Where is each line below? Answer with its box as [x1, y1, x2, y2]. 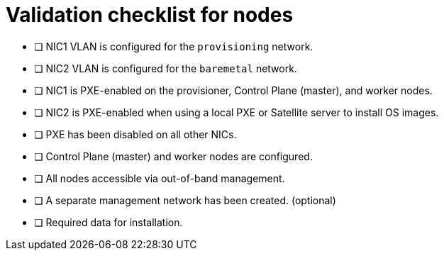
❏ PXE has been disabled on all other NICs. [34, 128, 237, 140]
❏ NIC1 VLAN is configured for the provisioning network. [34, 40, 313, 52]
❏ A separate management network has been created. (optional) [34, 194, 336, 206]
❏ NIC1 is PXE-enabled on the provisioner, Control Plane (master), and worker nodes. [34, 84, 433, 96]
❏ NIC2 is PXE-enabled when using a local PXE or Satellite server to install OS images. [34, 106, 439, 118]
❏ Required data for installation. [34, 216, 183, 228]
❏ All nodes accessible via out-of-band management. [34, 172, 285, 184]
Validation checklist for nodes [6, 3, 294, 27]
